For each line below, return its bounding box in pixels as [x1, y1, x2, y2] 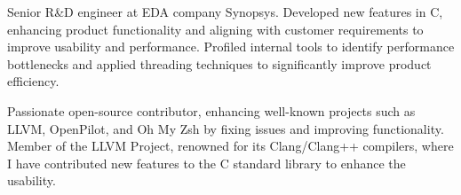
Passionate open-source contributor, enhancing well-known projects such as [7, 101, 416, 120]
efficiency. [7, 72, 60, 90]
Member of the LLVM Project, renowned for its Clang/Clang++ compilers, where [7, 136, 454, 155]
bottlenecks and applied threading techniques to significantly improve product [7, 54, 432, 73]
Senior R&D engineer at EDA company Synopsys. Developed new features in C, [7, 3, 443, 20]
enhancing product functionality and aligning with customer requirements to [7, 19, 424, 38]
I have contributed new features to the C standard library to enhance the [7, 153, 406, 172]
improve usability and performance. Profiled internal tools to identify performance [7, 37, 455, 56]
